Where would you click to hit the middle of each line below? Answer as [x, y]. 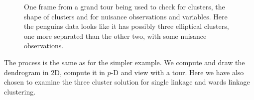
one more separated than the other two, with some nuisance [115, 36]
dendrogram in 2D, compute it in [55, 72]
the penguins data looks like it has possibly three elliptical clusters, [127, 26]
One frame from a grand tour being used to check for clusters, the [125, 6]
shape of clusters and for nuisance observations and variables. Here [126, 16]
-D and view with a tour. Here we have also [177, 72]
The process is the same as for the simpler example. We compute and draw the [125, 62]
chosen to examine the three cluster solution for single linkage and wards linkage [127, 82]
